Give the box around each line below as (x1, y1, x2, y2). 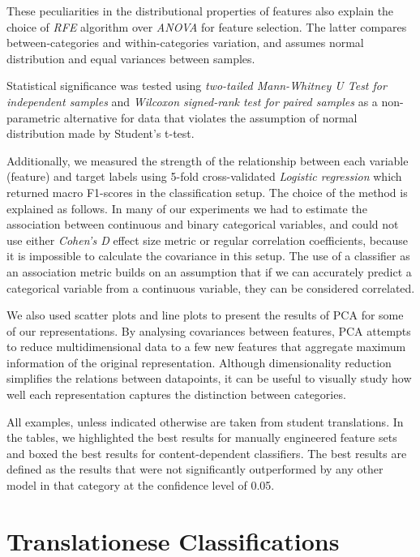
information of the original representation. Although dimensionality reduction (6, 353, 392, 371)
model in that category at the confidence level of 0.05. (6, 477, 275, 494)
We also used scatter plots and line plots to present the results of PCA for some (6, 306, 404, 323)
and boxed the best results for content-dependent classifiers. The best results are (6, 444, 407, 461)
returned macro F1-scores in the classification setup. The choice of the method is (6, 183, 408, 200)
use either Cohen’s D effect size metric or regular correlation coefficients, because (6, 231, 408, 248)
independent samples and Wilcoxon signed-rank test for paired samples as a (6, 92, 378, 109)
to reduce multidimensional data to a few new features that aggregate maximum (6, 338, 406, 355)
